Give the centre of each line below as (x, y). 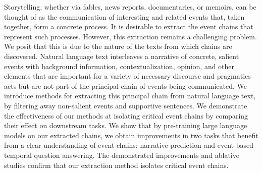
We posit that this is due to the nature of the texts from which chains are (118, 46)
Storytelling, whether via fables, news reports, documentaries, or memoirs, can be (130, 7)
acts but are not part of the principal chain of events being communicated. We (125, 85)
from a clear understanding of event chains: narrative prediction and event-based (129, 145)
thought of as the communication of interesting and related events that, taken (124, 16)
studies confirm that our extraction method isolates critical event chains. (116, 165)
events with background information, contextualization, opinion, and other (119, 66)
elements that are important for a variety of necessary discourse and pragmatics (127, 76)
